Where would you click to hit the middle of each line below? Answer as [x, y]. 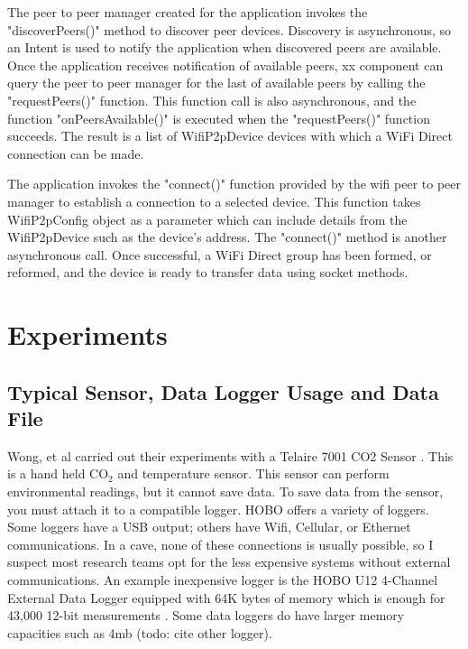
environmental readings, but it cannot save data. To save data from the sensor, [225, 491]
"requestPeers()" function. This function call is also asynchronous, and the [212, 100]
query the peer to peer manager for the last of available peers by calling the [216, 83]
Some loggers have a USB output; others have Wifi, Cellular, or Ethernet [209, 527]
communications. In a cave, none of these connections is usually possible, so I [220, 544]
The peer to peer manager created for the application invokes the [188, 12]
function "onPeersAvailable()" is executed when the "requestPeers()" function [219, 118]
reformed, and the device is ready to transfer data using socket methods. [208, 272]
